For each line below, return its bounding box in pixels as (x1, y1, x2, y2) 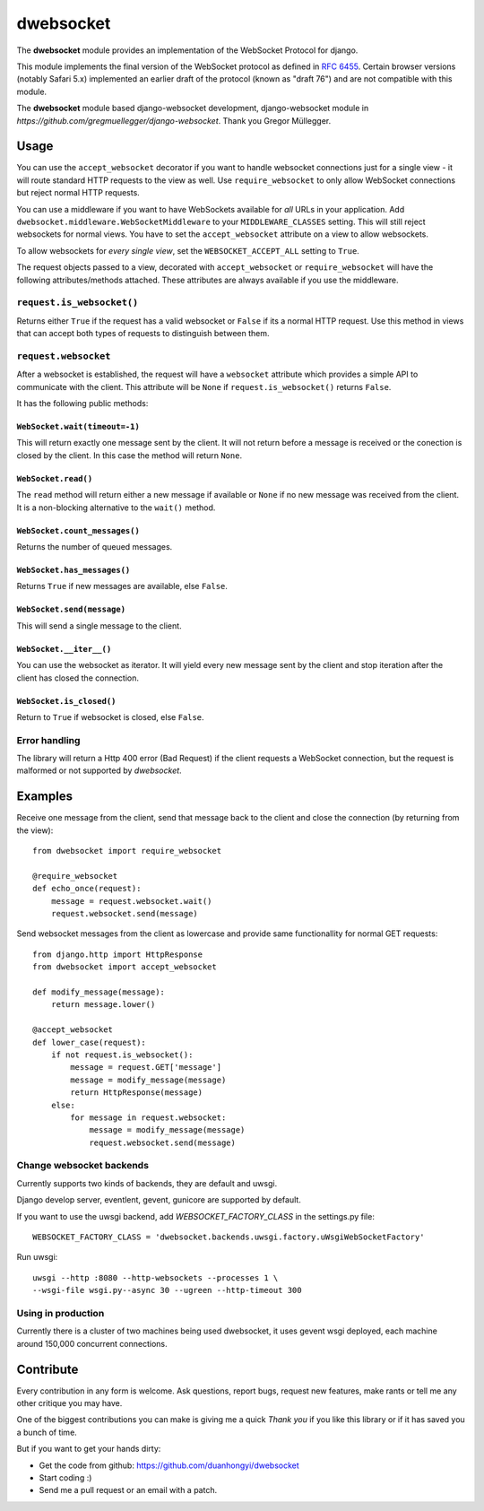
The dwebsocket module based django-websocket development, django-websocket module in (16, 103, 369, 114)
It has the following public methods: (16, 397, 149, 408)
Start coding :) (39, 1472, 92, 1483)
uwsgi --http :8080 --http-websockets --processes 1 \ (32, 1272, 279, 1282)
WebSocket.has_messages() (16, 565, 131, 575)
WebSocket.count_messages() (16, 525, 141, 535)
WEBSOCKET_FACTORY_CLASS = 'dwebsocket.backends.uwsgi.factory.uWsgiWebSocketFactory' (32, 1232, 425, 1242)
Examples (16, 789, 73, 804)
